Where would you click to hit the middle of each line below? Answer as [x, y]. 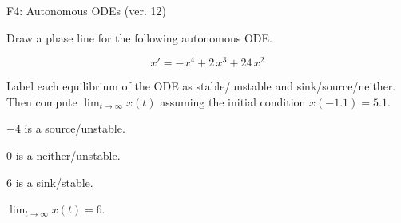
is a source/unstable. [75, 128]
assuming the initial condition [233, 101]
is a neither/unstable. [68, 155]
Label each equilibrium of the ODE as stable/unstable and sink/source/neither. [201, 86]
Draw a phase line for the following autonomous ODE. [139, 37]
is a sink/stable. [54, 182]
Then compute [42, 101]
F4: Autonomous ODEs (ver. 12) [86, 10]
